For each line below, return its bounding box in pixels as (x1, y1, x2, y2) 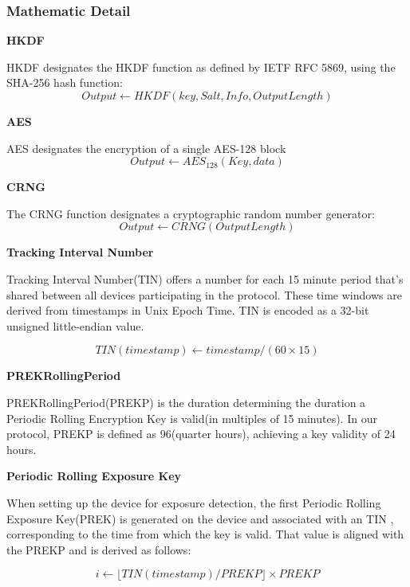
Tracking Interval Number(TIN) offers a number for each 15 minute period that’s (6, 270, 404, 287)
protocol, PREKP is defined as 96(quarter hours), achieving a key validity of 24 (6, 425, 396, 442)
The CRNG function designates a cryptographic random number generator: (6, 205, 375, 221)
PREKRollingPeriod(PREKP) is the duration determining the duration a (6, 393, 366, 410)
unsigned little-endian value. (6, 317, 144, 334)
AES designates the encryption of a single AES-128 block (6, 139, 286, 156)
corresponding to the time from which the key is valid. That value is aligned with (6, 526, 404, 542)
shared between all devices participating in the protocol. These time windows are (6, 286, 402, 303)
